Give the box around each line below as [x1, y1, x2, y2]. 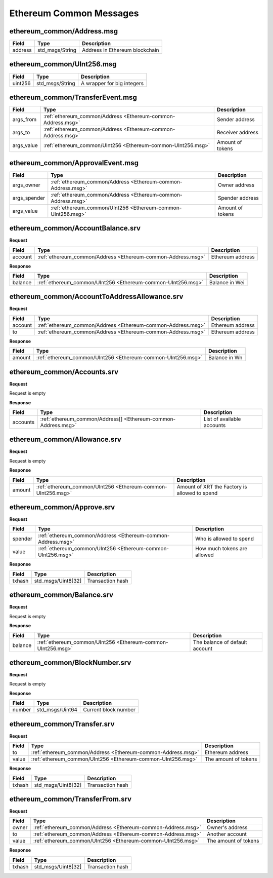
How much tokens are [195, 545, 248, 552]
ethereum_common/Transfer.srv [9, 719, 115, 728]
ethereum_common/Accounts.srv [9, 367, 119, 376]
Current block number [83, 706, 136, 713]
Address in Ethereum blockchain [81, 47, 159, 54]
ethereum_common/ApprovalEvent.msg [9, 159, 139, 167]
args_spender [12, 194, 45, 201]
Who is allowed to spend [195, 535, 254, 542]
